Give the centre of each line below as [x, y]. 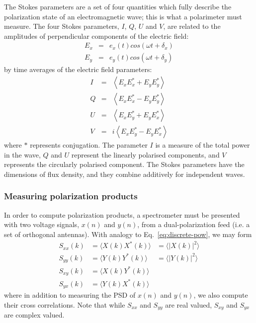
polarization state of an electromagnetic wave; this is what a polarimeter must [123, 16]
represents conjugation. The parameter [89, 145]
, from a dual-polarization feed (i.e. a [194, 224]
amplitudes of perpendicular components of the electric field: [96, 36]
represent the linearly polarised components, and [145, 154]
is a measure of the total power [203, 145]
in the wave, [22, 154]
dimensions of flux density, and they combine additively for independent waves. [125, 174]
